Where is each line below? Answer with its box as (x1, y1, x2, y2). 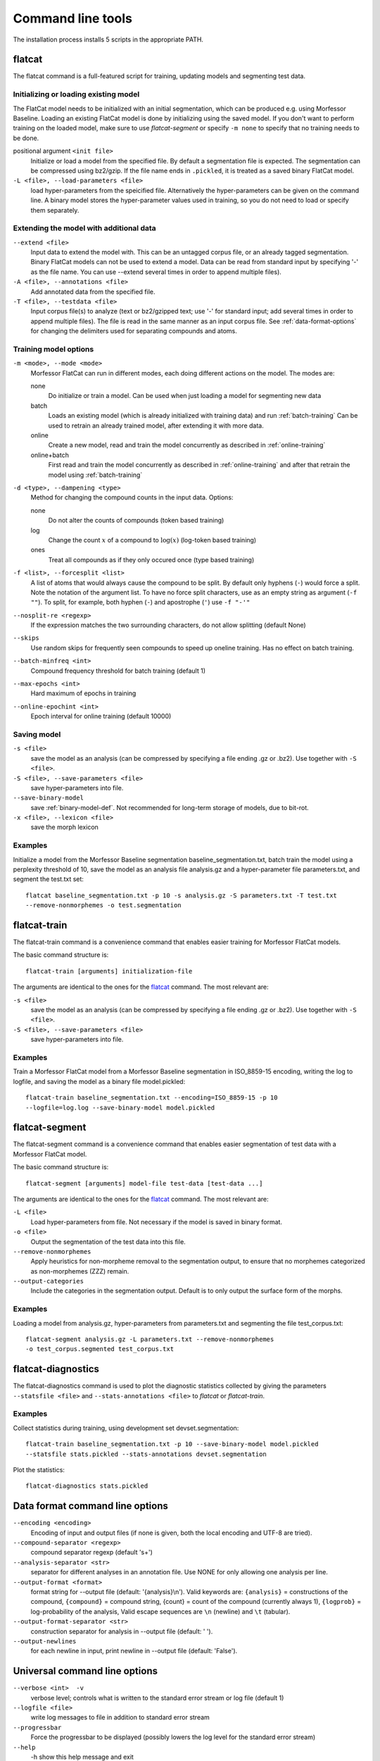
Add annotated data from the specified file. (30, 287, 156, 296)
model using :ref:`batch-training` (48, 471, 143, 479)
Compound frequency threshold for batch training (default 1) (30, 666, 205, 675)
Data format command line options (13, 1500, 169, 1512)
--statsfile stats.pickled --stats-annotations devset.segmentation (25, 1450, 267, 1458)
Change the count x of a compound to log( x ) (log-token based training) (48, 535, 257, 544)
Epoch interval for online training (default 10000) (30, 712, 172, 721)
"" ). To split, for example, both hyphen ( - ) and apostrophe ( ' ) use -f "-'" (30, 598, 251, 606)
